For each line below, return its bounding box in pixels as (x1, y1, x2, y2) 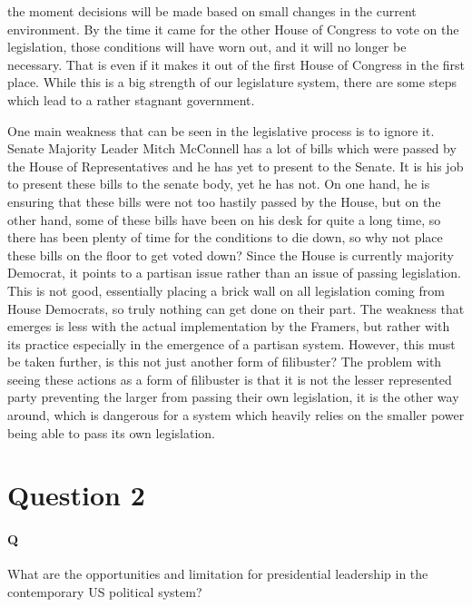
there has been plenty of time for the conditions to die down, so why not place (7, 228, 443, 247)
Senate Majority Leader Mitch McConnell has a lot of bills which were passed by (7, 139, 457, 158)
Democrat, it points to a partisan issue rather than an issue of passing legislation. (7, 263, 461, 282)
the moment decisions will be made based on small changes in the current (7, 2, 417, 20)
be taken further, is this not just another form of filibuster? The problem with (7, 352, 442, 371)
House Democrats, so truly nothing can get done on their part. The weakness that (7, 299, 465, 318)
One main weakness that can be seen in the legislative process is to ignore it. (7, 121, 435, 140)
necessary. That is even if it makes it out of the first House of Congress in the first (7, 54, 466, 73)
